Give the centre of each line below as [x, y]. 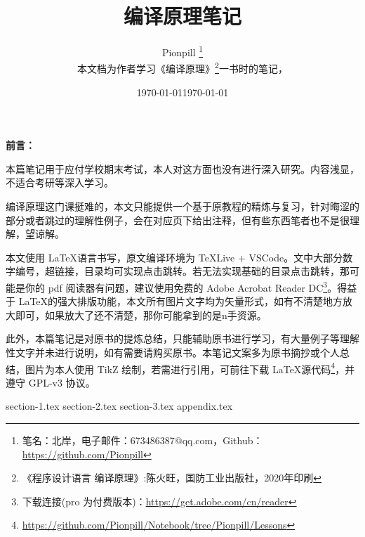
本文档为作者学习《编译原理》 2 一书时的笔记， [182, 67]
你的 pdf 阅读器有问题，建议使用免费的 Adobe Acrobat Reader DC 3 [176, 286]
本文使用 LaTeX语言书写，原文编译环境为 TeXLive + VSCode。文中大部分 [174, 257]
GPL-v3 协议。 [62, 382]
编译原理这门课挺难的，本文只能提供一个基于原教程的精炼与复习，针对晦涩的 [182, 206]
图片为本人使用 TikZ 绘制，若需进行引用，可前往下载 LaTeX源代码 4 [180, 368]
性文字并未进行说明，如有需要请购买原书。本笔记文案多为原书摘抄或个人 [173, 352]
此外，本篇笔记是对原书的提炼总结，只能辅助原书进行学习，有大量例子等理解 [182, 338]
